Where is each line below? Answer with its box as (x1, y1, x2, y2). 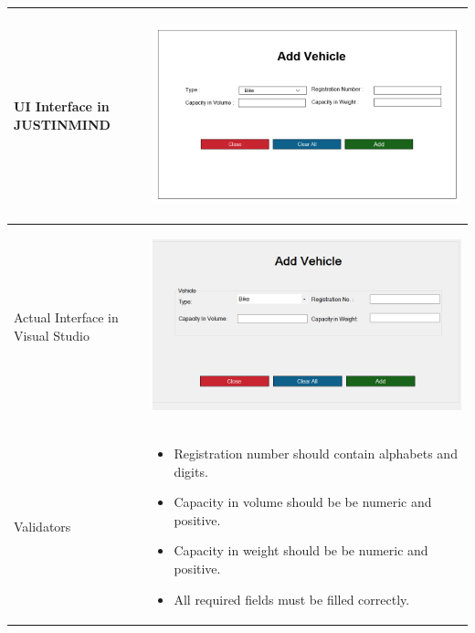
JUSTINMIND (14, 115, 111, 134)
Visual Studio (14, 325, 90, 344)
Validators (14, 516, 71, 535)
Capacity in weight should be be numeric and (174, 541, 428, 560)
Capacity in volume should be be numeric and (174, 492, 432, 512)
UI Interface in (14, 97, 110, 116)
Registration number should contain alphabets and (174, 443, 458, 462)
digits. (174, 461, 208, 480)
